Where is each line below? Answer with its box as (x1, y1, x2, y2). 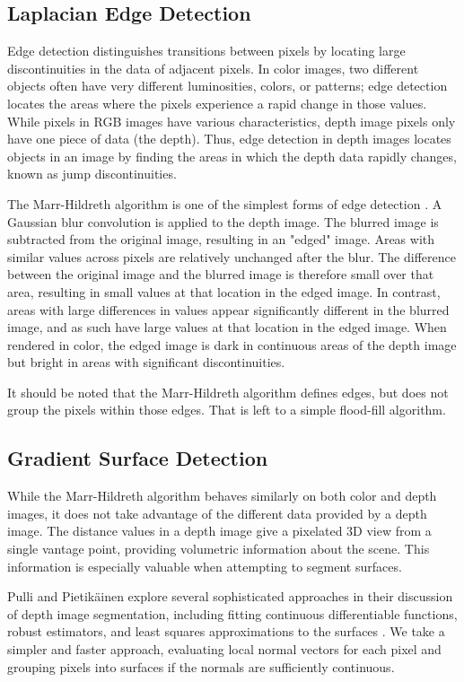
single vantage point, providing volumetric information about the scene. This (7, 539, 430, 558)
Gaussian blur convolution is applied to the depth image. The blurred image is (7, 212, 439, 231)
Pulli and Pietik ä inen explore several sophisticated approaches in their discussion (7, 587, 453, 606)
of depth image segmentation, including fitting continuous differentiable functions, (7, 604, 458, 623)
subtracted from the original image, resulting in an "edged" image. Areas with (7, 230, 435, 249)
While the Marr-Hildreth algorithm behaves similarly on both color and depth (7, 486, 437, 505)
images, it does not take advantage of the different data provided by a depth (7, 503, 427, 522)
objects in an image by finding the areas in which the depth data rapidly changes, (7, 146, 457, 165)
